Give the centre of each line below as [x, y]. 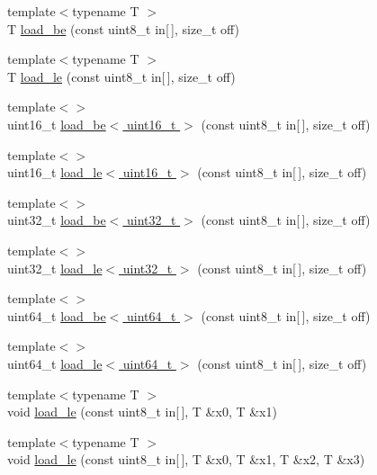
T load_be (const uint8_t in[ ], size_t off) [124, 28]
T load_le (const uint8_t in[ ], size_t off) [121, 76]
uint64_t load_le [55, 363]
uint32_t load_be [57, 220]
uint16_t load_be [57, 124]
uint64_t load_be [57, 315]
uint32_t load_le [55, 268]
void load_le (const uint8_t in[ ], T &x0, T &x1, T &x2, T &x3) [186, 459]
